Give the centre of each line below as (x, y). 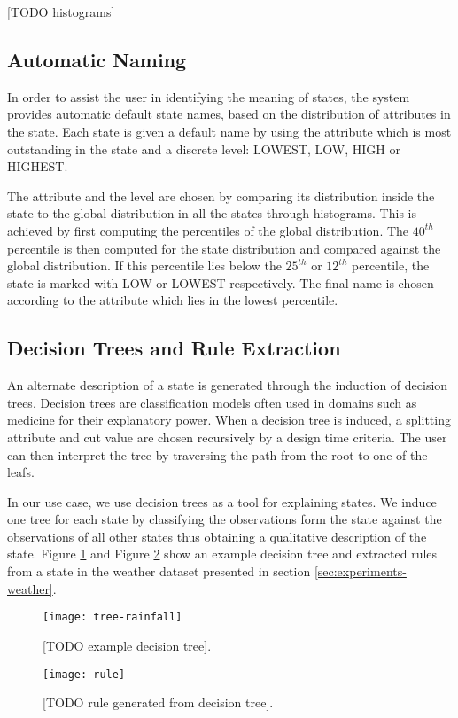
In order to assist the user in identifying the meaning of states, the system (209, 96)
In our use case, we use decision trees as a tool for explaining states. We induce (222, 501)
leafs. (21, 472)
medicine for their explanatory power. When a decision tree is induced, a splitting (229, 420)
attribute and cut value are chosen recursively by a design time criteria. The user (227, 437)
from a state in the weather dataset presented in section (159, 571)
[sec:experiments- (360, 571)
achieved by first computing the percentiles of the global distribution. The (208, 230)
